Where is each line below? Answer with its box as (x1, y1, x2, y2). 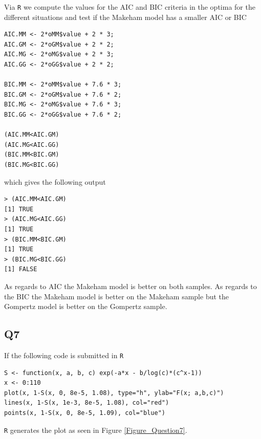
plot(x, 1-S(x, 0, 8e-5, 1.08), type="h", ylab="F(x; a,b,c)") (4, 389, 224, 397)
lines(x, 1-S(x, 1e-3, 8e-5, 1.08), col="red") (4, 399, 169, 407)
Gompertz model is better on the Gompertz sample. (4, 301, 167, 312)
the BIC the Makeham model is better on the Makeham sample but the (4, 291, 229, 301)
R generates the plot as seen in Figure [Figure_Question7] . (4, 424, 187, 435)
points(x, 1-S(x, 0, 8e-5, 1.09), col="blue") (4, 409, 165, 416)
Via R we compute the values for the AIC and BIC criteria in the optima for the (4, 2, 255, 12)
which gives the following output (4, 176, 106, 187)
